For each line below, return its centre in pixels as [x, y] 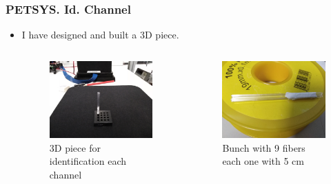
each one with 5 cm [263, 161]
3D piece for [75, 147]
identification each [88, 161]
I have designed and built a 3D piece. [100, 35]
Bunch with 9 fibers [264, 147]
